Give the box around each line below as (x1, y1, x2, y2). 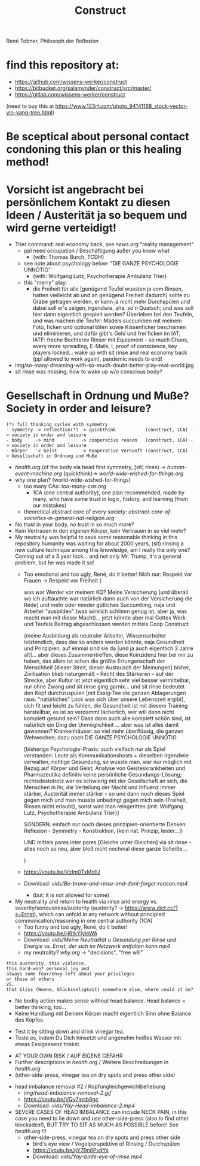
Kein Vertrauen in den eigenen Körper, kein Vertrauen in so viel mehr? (14, 527, 186, 534)
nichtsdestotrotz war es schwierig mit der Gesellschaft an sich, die (23, 777, 188, 785)
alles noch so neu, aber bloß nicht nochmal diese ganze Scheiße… (23, 845, 187, 853)
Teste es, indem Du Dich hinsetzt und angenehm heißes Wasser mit (14, 1034, 181, 1041)
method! (6, 155, 50, 169)
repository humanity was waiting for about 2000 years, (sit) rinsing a (14, 540, 184, 547)
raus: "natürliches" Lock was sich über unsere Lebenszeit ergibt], (23, 696, 186, 703)
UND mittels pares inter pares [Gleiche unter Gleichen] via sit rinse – (23, 839, 192, 846)
